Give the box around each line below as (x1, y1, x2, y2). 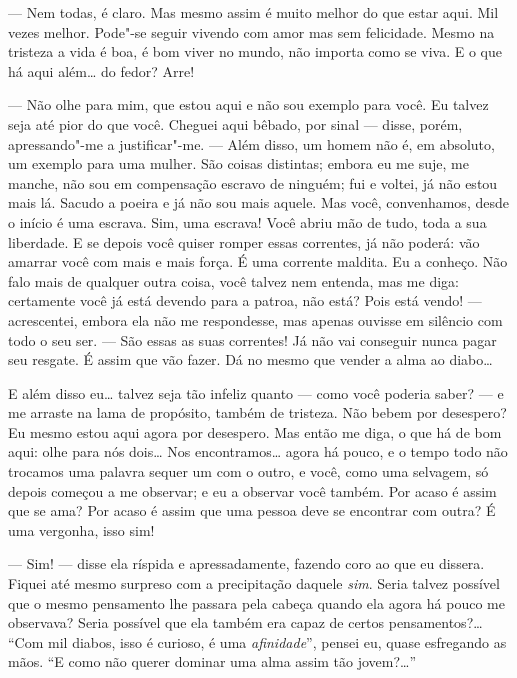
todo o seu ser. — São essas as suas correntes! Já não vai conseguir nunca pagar (8, 329, 497, 350)
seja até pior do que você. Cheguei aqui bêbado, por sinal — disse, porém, (8, 113, 463, 134)
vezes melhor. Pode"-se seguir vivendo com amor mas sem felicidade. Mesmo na (8, 21, 495, 42)
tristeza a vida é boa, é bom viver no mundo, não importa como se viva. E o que (8, 41, 502, 62)
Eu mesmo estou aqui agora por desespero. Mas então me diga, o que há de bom (8, 421, 502, 442)
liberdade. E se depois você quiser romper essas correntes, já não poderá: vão (8, 231, 480, 252)
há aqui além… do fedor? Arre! (8, 60, 195, 81)
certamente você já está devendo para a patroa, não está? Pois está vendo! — (8, 290, 482, 311)
